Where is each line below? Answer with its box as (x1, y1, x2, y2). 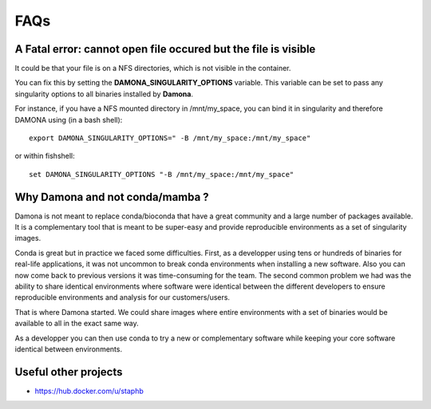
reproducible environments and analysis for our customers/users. (14, 293, 231, 302)
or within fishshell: (14, 151, 75, 161)
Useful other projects (14, 365, 123, 379)
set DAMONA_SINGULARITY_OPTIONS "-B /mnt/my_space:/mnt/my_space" (29, 170, 295, 179)
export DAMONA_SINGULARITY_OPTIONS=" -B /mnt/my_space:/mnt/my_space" (29, 134, 311, 143)
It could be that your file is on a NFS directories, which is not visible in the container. (14, 64, 291, 73)
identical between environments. (14, 344, 123, 354)
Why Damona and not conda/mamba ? (14, 190, 209, 203)
